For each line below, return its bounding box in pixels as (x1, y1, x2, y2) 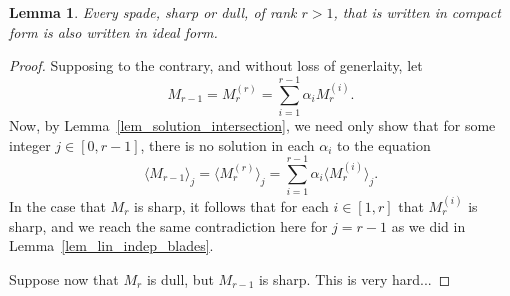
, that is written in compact (333, 2, 501, 22)
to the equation (337, 134, 431, 155)
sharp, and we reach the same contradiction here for (9, 215, 328, 236)
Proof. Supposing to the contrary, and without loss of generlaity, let (9, 55, 423, 76)
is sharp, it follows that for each (134, 196, 329, 216)
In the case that (9, 196, 106, 216)
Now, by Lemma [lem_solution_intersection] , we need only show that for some (9, 114, 496, 135)
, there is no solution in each (140, 134, 315, 155)
